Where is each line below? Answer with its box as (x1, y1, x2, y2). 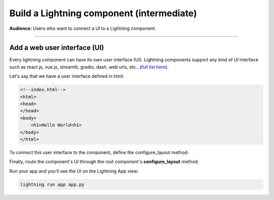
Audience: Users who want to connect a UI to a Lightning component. (9, 25, 156, 31)
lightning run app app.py (20, 181, 85, 187)
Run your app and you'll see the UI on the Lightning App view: (9, 168, 139, 174)
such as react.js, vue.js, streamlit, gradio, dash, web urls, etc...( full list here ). (9, 64, 169, 70)
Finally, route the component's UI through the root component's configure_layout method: (9, 158, 199, 165)
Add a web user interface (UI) (9, 44, 104, 52)
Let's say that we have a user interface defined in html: (9, 73, 124, 79)
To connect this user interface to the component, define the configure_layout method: (9, 149, 189, 155)
